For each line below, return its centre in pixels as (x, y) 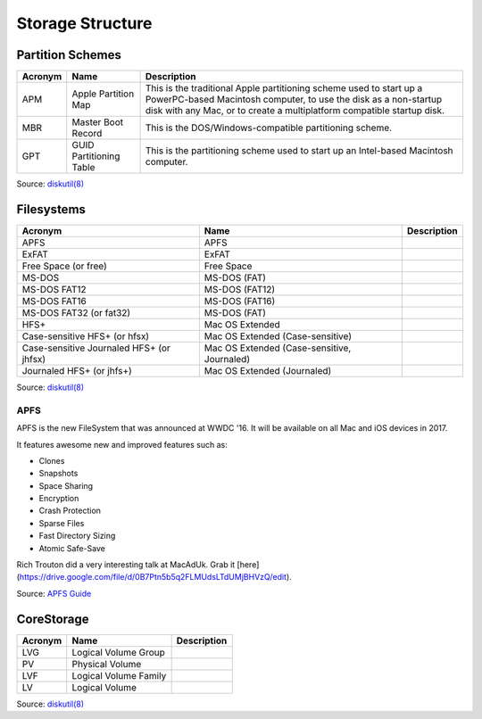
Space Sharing (66, 485)
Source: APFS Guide (54, 593)
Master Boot (98, 122)
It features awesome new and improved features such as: (122, 444)
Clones (52, 460)
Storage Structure (84, 23)
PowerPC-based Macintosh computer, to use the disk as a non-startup (293, 100)
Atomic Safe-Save (72, 548)
